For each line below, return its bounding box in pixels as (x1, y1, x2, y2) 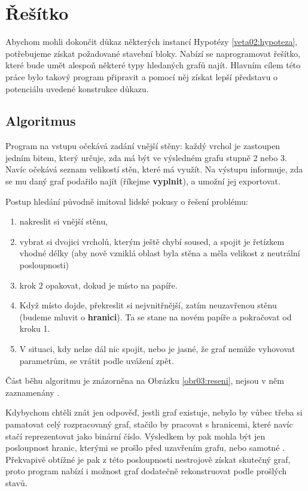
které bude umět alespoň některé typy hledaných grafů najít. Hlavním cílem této (5, 59, 301, 71)
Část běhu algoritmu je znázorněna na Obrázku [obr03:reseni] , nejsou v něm (5, 374, 284, 387)
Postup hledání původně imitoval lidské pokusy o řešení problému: (5, 195, 248, 207)
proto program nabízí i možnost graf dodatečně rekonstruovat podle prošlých (5, 465, 287, 477)
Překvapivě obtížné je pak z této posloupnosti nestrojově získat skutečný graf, (5, 453, 291, 465)
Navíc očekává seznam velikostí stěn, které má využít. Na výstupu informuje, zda (5, 163, 303, 175)
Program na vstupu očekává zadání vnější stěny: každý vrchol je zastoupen (5, 140, 280, 152)
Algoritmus (5, 111, 76, 130)
